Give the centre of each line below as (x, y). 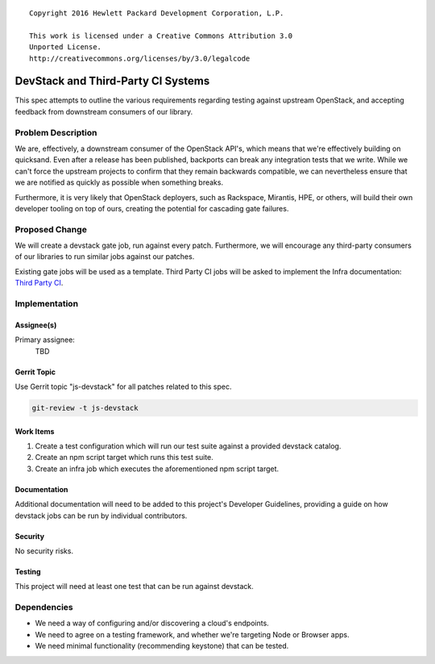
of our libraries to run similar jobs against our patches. (105, 257)
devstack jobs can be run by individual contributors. (101, 516)
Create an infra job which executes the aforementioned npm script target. (157, 469)
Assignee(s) (36, 325)
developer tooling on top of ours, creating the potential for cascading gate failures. (152, 208)
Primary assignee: (45, 340)
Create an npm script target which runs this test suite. (124, 457)
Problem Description (56, 132)
